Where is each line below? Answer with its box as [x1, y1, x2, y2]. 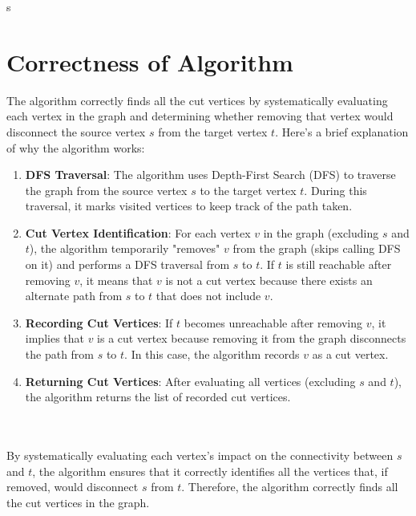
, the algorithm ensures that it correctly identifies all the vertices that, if [32, 462, 388, 479]
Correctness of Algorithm [6, 45, 293, 78]
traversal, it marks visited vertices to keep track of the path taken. [25, 197, 353, 214]
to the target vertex [200, 181, 297, 198]
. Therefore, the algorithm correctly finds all [181, 478, 398, 495]
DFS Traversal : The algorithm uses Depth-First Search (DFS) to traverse [25, 166, 396, 183]
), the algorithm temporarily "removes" [29, 240, 220, 257]
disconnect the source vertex [6, 123, 146, 140]
